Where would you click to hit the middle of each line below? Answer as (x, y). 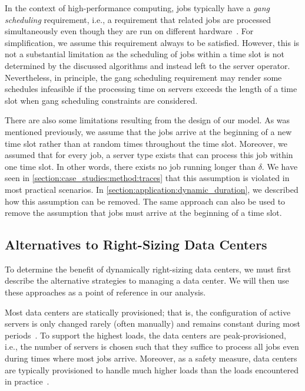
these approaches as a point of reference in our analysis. (105, 292)
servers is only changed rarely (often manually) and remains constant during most (152, 323)
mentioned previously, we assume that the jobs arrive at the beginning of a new (148, 131)
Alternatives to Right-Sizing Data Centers (136, 244)
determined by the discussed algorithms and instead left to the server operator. (147, 65)
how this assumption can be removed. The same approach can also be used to (145, 201)
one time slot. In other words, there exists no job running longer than (130, 166)
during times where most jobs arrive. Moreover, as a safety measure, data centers (151, 358)
